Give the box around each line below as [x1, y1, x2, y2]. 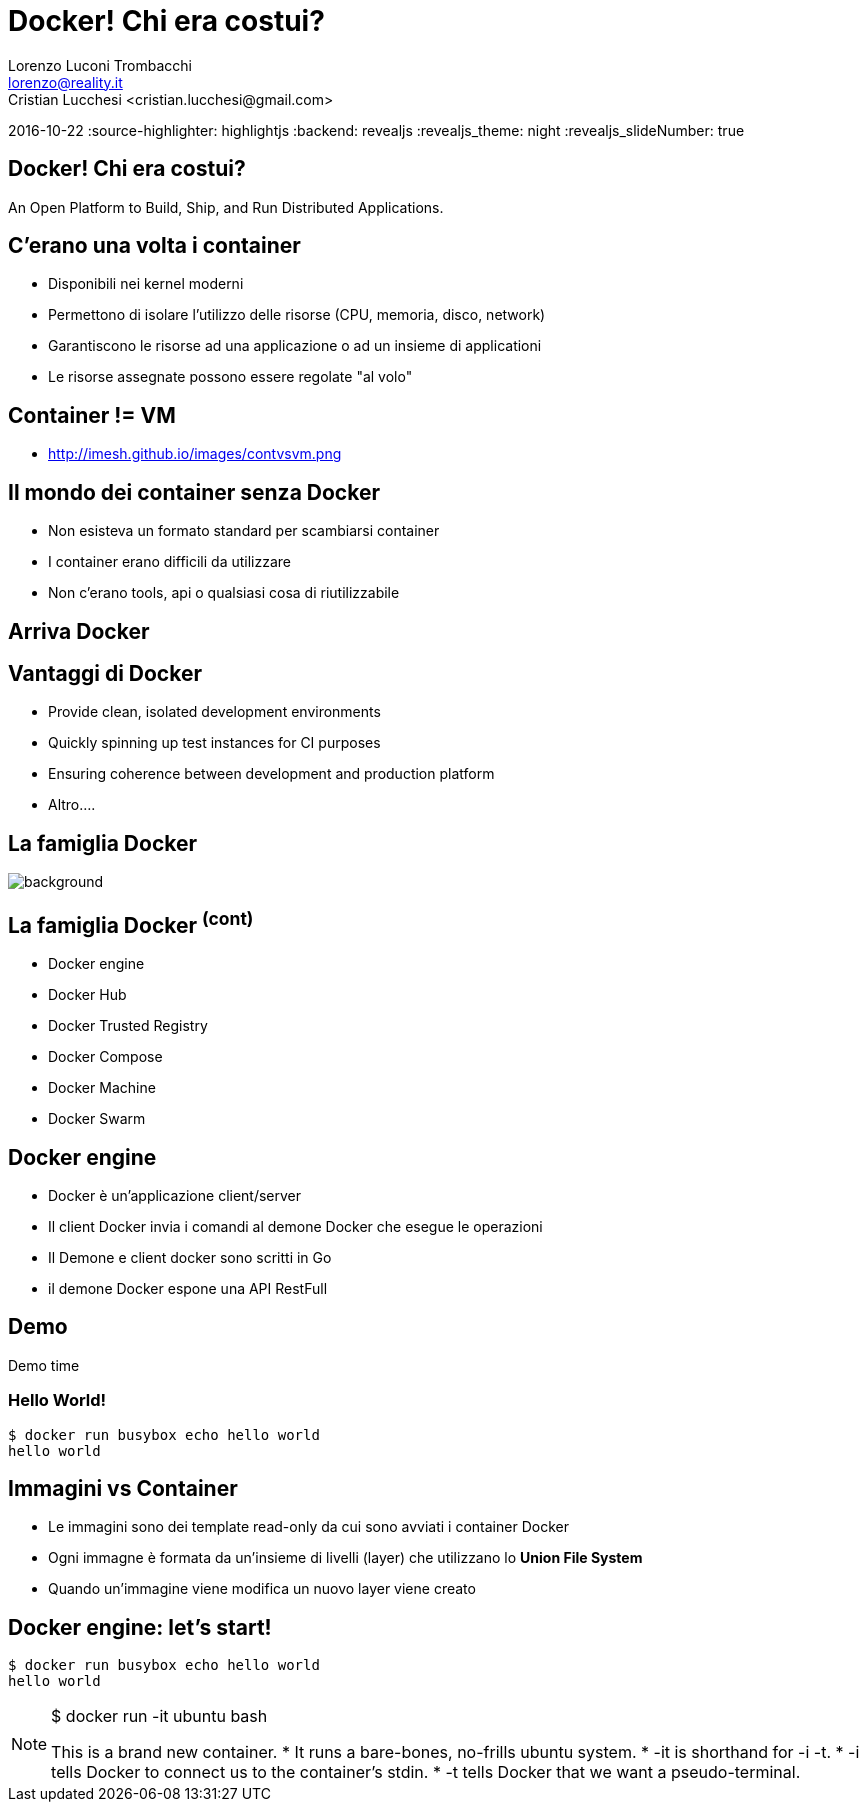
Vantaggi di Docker [8, 660, 202, 686]
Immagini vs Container [8, 1475, 238, 1501]
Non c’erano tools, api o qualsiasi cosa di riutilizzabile [48, 584, 400, 602]
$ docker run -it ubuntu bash [51, 1706, 268, 1727]
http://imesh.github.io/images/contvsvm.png [48, 445, 342, 463]
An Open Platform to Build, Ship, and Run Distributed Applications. [8, 198, 444, 216]
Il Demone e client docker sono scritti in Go [48, 1248, 332, 1266]
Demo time [8, 1356, 80, 1374]
